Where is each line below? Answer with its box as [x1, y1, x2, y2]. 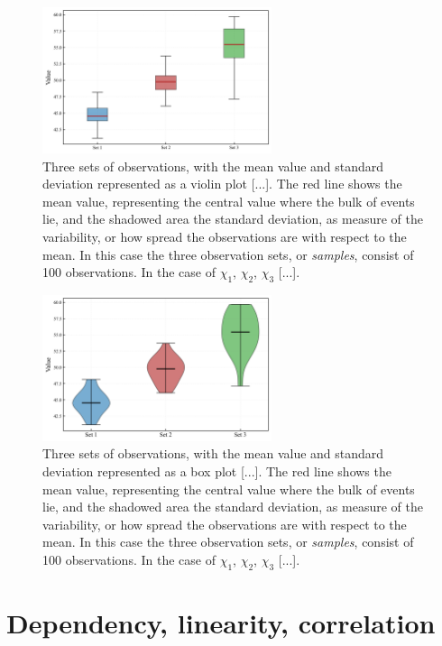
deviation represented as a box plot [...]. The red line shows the [42, 462, 391, 481]
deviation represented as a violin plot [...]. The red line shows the [42, 174, 402, 193]
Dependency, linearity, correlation [6, 604, 436, 641]
